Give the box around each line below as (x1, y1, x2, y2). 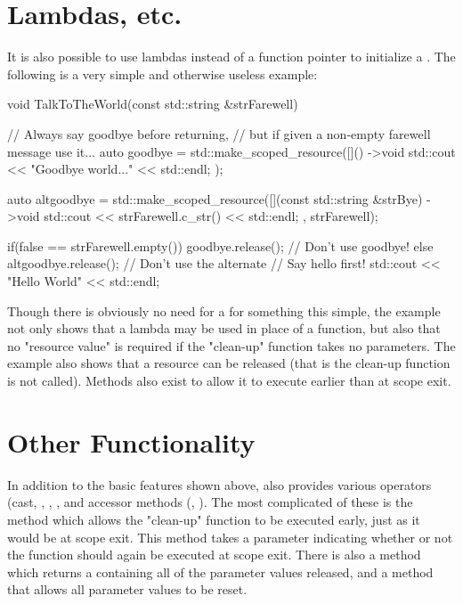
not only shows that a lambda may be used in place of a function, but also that (7, 319, 441, 338)
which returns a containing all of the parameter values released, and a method (7, 562, 434, 581)
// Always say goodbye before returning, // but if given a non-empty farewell (7, 124, 431, 143)
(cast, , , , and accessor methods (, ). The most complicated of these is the (7, 493, 413, 511)
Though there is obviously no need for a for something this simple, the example (7, 301, 441, 320)
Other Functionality (7, 423, 256, 460)
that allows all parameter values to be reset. (7, 580, 248, 599)
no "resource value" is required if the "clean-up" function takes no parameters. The (7, 336, 456, 355)
